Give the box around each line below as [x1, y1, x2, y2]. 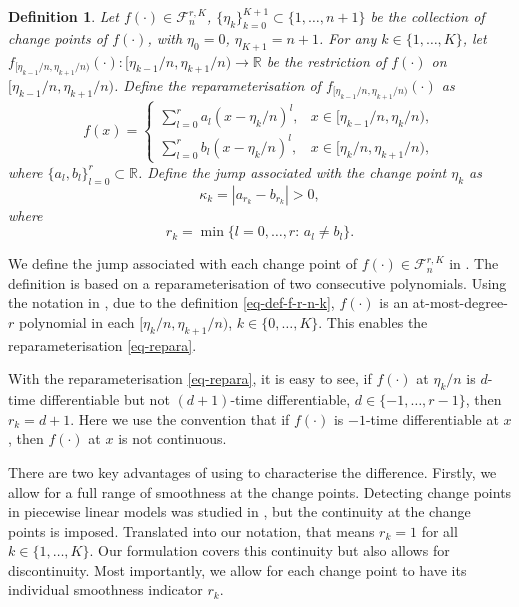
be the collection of [370, 6, 485, 26]
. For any [318, 27, 377, 48]
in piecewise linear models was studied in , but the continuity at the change [8, 501, 471, 522]
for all [421, 520, 458, 541]
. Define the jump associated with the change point [137, 161, 447, 182]
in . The [449, 253, 499, 274]
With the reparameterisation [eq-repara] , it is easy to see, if [8, 368, 372, 389]
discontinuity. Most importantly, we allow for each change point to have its [8, 559, 467, 580]
